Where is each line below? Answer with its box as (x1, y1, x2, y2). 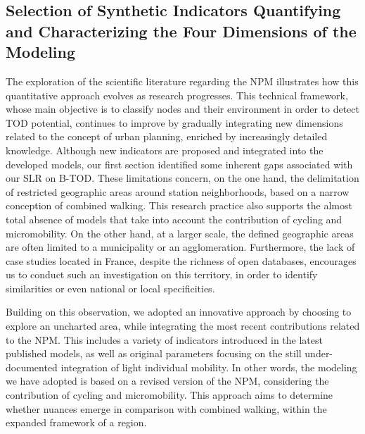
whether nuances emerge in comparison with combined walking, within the (6, 401, 327, 416)
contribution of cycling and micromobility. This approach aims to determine (6, 387, 333, 402)
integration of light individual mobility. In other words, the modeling (60, 359, 357, 374)
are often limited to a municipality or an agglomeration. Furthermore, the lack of (6, 240, 355, 254)
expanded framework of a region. (6, 415, 147, 430)
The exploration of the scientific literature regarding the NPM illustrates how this (6, 73, 359, 88)
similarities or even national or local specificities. (6, 280, 215, 295)
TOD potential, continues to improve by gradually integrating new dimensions (6, 115, 343, 130)
